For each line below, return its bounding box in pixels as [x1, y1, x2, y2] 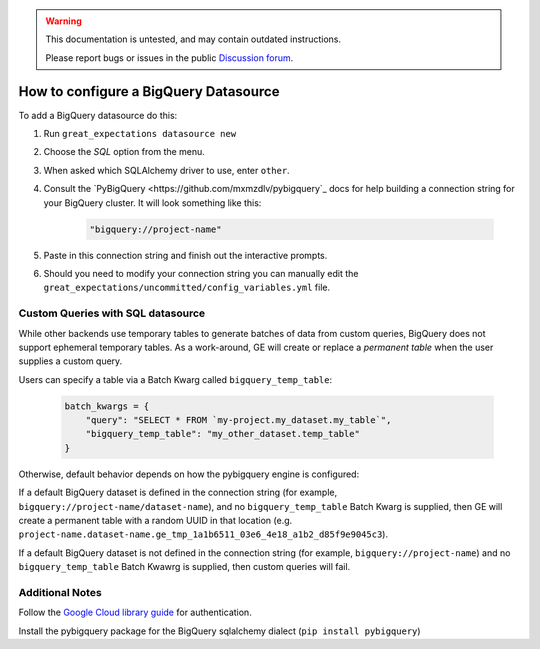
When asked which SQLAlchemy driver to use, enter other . [43, 164, 290, 176]
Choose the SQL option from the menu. [43, 146, 205, 158]
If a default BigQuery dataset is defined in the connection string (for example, [18, 486, 338, 499]
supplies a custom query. [18, 355, 123, 367]
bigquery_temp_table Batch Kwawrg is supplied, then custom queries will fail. [18, 561, 351, 573]
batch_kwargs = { [64, 400, 150, 412]
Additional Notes [18, 585, 102, 599]
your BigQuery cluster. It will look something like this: [43, 196, 262, 209]
